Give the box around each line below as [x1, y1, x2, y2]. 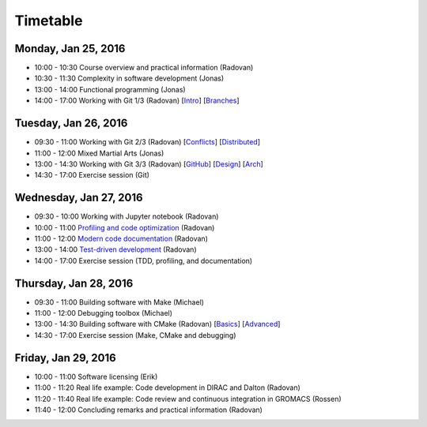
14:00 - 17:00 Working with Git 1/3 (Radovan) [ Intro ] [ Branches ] [34, 96, 240, 106]
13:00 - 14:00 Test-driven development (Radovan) [34, 245, 197, 254]
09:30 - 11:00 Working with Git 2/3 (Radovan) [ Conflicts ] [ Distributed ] [34, 137, 261, 147]
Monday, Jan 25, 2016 [14, 42, 126, 55]
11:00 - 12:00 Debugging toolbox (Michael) [34, 309, 173, 318]
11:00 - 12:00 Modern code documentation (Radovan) [34, 234, 209, 243]
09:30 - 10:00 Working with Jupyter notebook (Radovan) [34, 212, 219, 221]
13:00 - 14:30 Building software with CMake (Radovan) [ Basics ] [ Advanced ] [34, 320, 281, 329]
